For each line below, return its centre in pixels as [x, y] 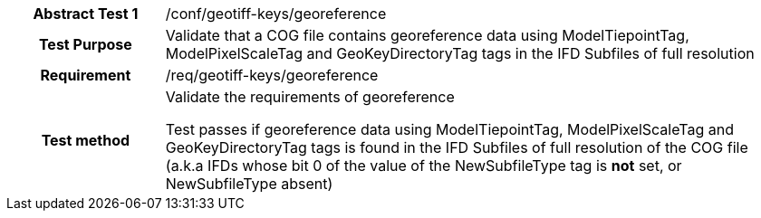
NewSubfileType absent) [249, 184]
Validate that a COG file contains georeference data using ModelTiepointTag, [427, 35]
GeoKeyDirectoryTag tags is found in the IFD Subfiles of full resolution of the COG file [457, 147]
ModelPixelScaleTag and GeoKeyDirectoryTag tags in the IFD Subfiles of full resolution [460, 53]
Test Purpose [85, 44]
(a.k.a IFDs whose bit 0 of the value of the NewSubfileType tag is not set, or [424, 166]
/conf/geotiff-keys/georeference [276, 14]
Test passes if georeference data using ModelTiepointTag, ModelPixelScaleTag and [449, 129]
